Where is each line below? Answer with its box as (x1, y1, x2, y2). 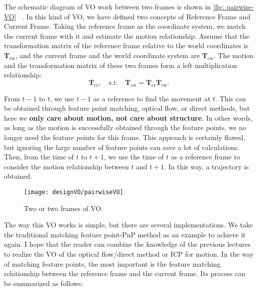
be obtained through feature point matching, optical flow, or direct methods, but (4, 103, 250, 113)
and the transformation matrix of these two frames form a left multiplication (4, 60, 237, 70)
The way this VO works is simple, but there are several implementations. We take (4, 219, 253, 230)
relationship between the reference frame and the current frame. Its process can (4, 268, 246, 279)
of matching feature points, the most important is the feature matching (4, 258, 221, 269)
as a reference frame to (171, 151, 240, 162)
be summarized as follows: (4, 278, 83, 288)
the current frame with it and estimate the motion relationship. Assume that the (4, 30, 250, 41)
